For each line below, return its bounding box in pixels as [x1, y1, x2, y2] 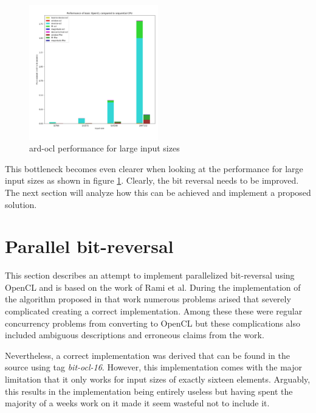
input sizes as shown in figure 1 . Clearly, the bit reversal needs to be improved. [5, 174, 299, 187]
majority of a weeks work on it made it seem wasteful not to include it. [5, 397, 270, 409]
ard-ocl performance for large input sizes [29, 142, 180, 154]
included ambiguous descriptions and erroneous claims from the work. [5, 328, 264, 341]
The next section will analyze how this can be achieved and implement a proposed [5, 186, 311, 198]
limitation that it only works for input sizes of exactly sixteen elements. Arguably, [5, 372, 311, 385]
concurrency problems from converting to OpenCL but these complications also [5, 316, 301, 329]
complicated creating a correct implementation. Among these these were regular [5, 305, 303, 317]
